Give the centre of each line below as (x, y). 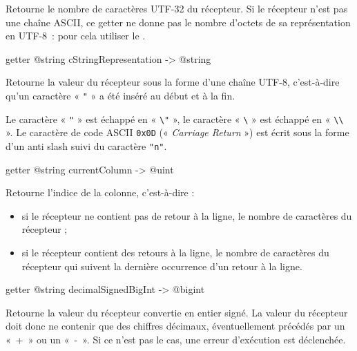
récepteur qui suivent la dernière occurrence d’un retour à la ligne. (162, 266)
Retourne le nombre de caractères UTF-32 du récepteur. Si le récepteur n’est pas (177, 8)
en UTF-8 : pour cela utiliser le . (76, 36)
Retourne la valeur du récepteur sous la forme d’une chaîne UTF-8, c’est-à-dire (173, 82)
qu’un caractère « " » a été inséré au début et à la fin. (120, 95)
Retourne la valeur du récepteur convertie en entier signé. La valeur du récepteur (177, 312)
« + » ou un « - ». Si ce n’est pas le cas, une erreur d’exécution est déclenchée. (176, 339)
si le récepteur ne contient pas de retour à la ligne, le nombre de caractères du (187, 215)
